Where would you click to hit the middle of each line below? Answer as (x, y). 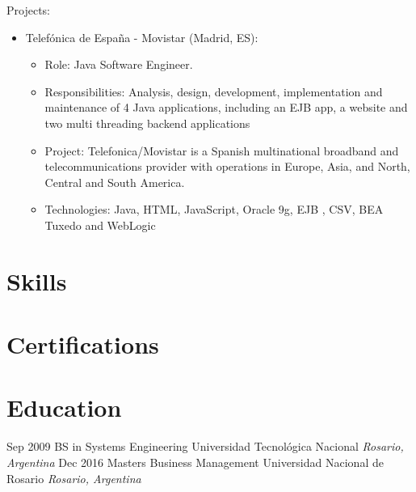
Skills (37, 280)
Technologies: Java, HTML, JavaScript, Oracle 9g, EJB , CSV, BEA (214, 209)
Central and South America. (115, 182)
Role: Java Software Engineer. (119, 64)
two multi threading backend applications (147, 123)
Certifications (83, 344)
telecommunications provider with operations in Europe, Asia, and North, (227, 166)
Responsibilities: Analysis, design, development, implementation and (214, 91)
